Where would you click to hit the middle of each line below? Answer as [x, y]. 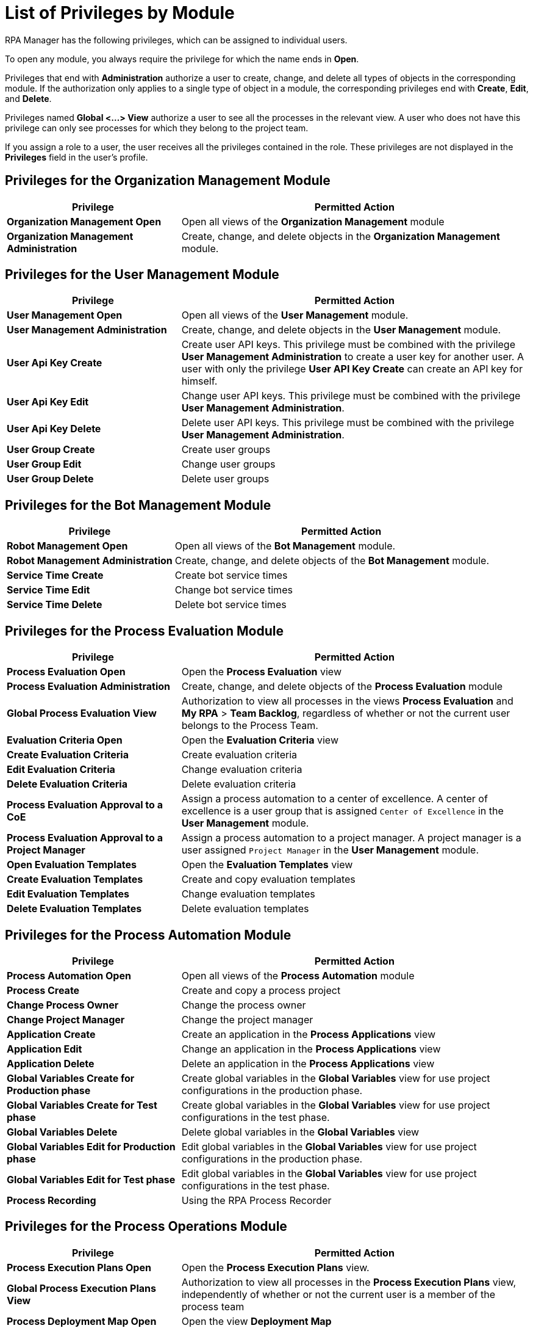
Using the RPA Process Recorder [256, 1200]
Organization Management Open [84, 221]
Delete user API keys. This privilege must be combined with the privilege [348, 423]
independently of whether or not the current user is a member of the [338, 1294]
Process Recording [52, 1200]
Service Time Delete [55, 605]
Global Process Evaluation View [82, 713]
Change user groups [228, 464]
